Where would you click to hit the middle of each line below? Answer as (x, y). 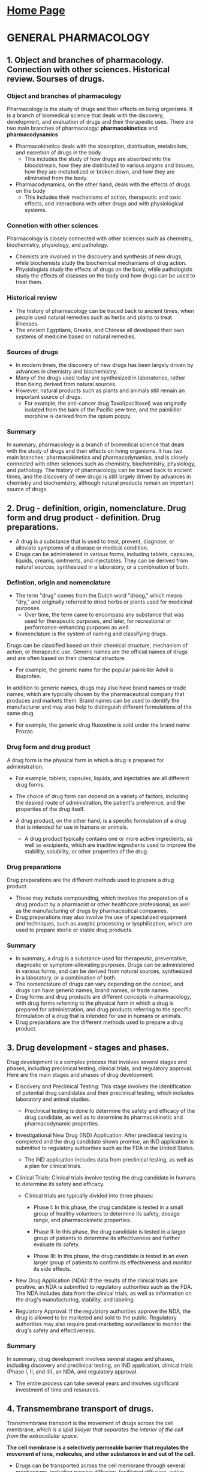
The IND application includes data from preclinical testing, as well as (109, 1160)
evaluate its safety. (57, 1244)
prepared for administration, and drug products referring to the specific (103, 1010)
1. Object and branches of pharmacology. (85, 60)
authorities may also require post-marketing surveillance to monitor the (103, 1324)
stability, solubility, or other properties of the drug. (86, 851)
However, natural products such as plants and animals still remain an (100, 390)
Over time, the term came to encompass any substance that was (104, 615)
